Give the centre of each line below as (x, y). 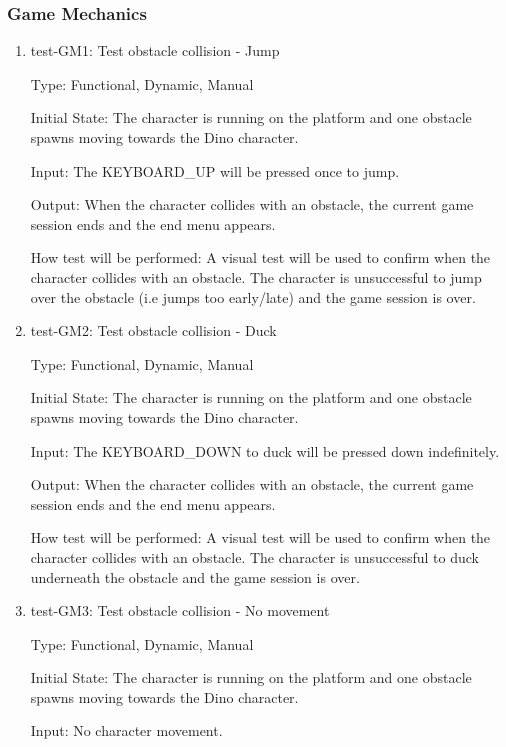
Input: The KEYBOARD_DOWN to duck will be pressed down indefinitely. (265, 450)
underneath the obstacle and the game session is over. (195, 576)
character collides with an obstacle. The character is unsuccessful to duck (254, 556)
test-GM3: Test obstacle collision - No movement (180, 610)
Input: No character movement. (126, 730)
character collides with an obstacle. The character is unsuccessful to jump (256, 276)
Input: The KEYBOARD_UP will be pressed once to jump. (215, 170)
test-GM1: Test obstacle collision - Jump (155, 50)
